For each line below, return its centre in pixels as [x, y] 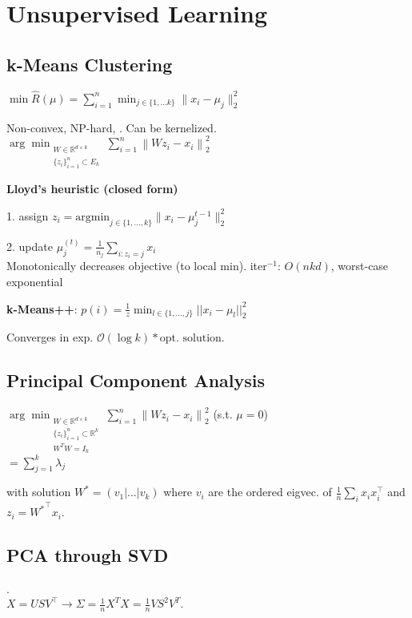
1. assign [28, 215]
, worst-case [360, 266]
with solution [39, 492]
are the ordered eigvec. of [270, 492]
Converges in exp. [50, 337]
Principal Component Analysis [136, 380]
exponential [35, 282]
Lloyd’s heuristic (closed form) [92, 189]
